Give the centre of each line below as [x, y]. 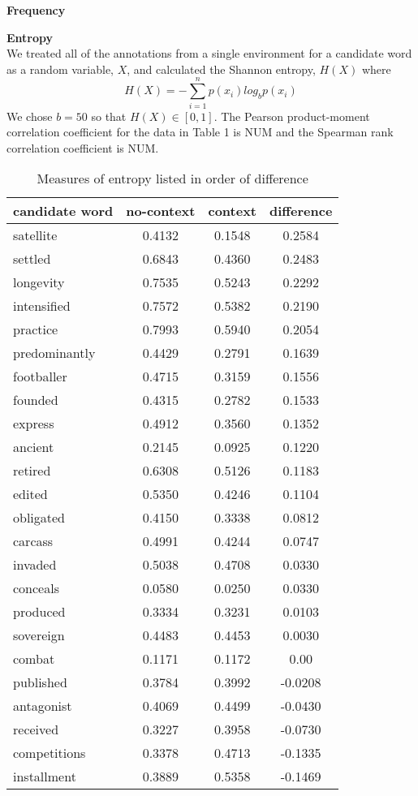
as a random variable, [60, 69]
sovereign [39, 635]
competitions [50, 753]
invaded [35, 565]
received [36, 729]
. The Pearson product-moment [292, 116]
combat [34, 659]
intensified [42, 306]
